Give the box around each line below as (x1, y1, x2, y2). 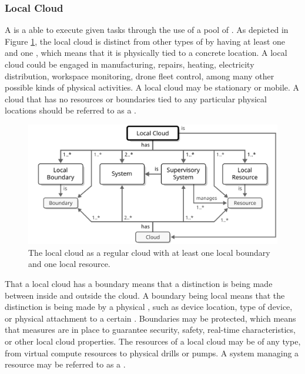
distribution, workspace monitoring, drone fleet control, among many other (5, 69, 274, 82)
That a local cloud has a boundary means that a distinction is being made (5, 278, 273, 290)
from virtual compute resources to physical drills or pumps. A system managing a (5, 346, 299, 359)
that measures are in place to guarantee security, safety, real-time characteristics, (5, 323, 296, 336)
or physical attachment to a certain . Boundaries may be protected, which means (5, 312, 296, 324)
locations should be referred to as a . (5, 104, 136, 116)
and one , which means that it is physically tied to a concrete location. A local (5, 46, 287, 59)
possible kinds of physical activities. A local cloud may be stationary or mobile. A (5, 81, 300, 93)
